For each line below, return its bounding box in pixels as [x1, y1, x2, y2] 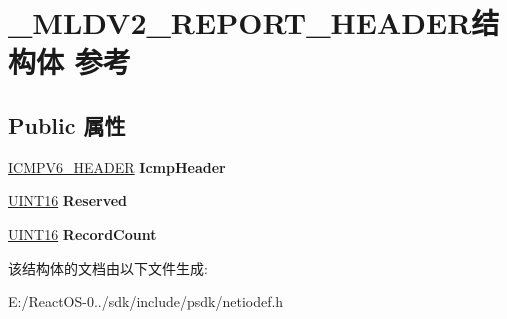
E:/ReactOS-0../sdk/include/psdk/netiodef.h [8, 291, 284, 312]
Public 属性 [8, 109, 126, 140]
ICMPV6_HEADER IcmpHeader [8, 156, 226, 177]
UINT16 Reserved [8, 190, 128, 211]
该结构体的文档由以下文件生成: [8, 257, 208, 278]
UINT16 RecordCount [8, 223, 157, 244]
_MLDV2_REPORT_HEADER [8, 2, 472, 43]
